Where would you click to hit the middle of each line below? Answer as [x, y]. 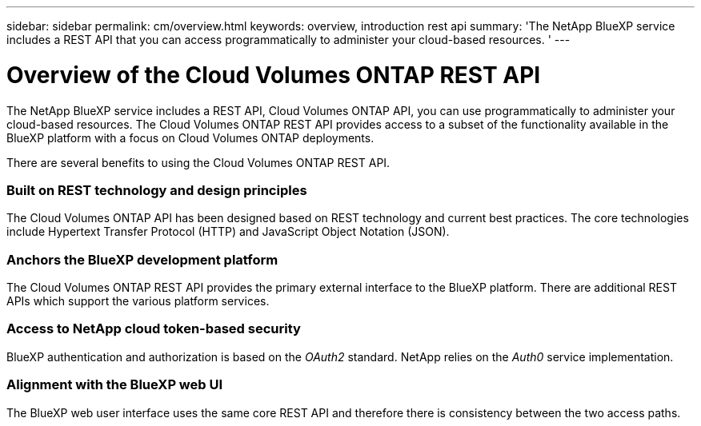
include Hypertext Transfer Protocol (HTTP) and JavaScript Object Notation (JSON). [228, 232]
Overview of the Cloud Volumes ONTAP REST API [274, 75]
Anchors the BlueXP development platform [142, 259]
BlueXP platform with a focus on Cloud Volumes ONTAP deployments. [190, 137]
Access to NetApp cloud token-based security [154, 329]
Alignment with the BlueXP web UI [115, 385]
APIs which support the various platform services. [138, 301]
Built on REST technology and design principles [157, 190]
